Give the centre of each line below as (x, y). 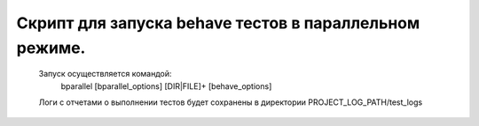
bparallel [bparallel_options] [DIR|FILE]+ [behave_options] (166, 86)
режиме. (51, 48)
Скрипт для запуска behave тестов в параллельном (218, 23)
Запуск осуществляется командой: (105, 74)
